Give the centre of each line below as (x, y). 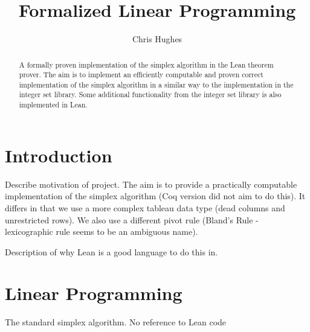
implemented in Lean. (53, 105)
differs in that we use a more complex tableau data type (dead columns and (145, 207)
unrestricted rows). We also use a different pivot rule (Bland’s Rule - (132, 219)
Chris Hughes (157, 39)
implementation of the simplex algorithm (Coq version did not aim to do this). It (155, 196)
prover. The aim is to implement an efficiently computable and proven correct (141, 75)
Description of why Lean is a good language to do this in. (111, 251)
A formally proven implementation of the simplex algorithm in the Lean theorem (146, 64)
